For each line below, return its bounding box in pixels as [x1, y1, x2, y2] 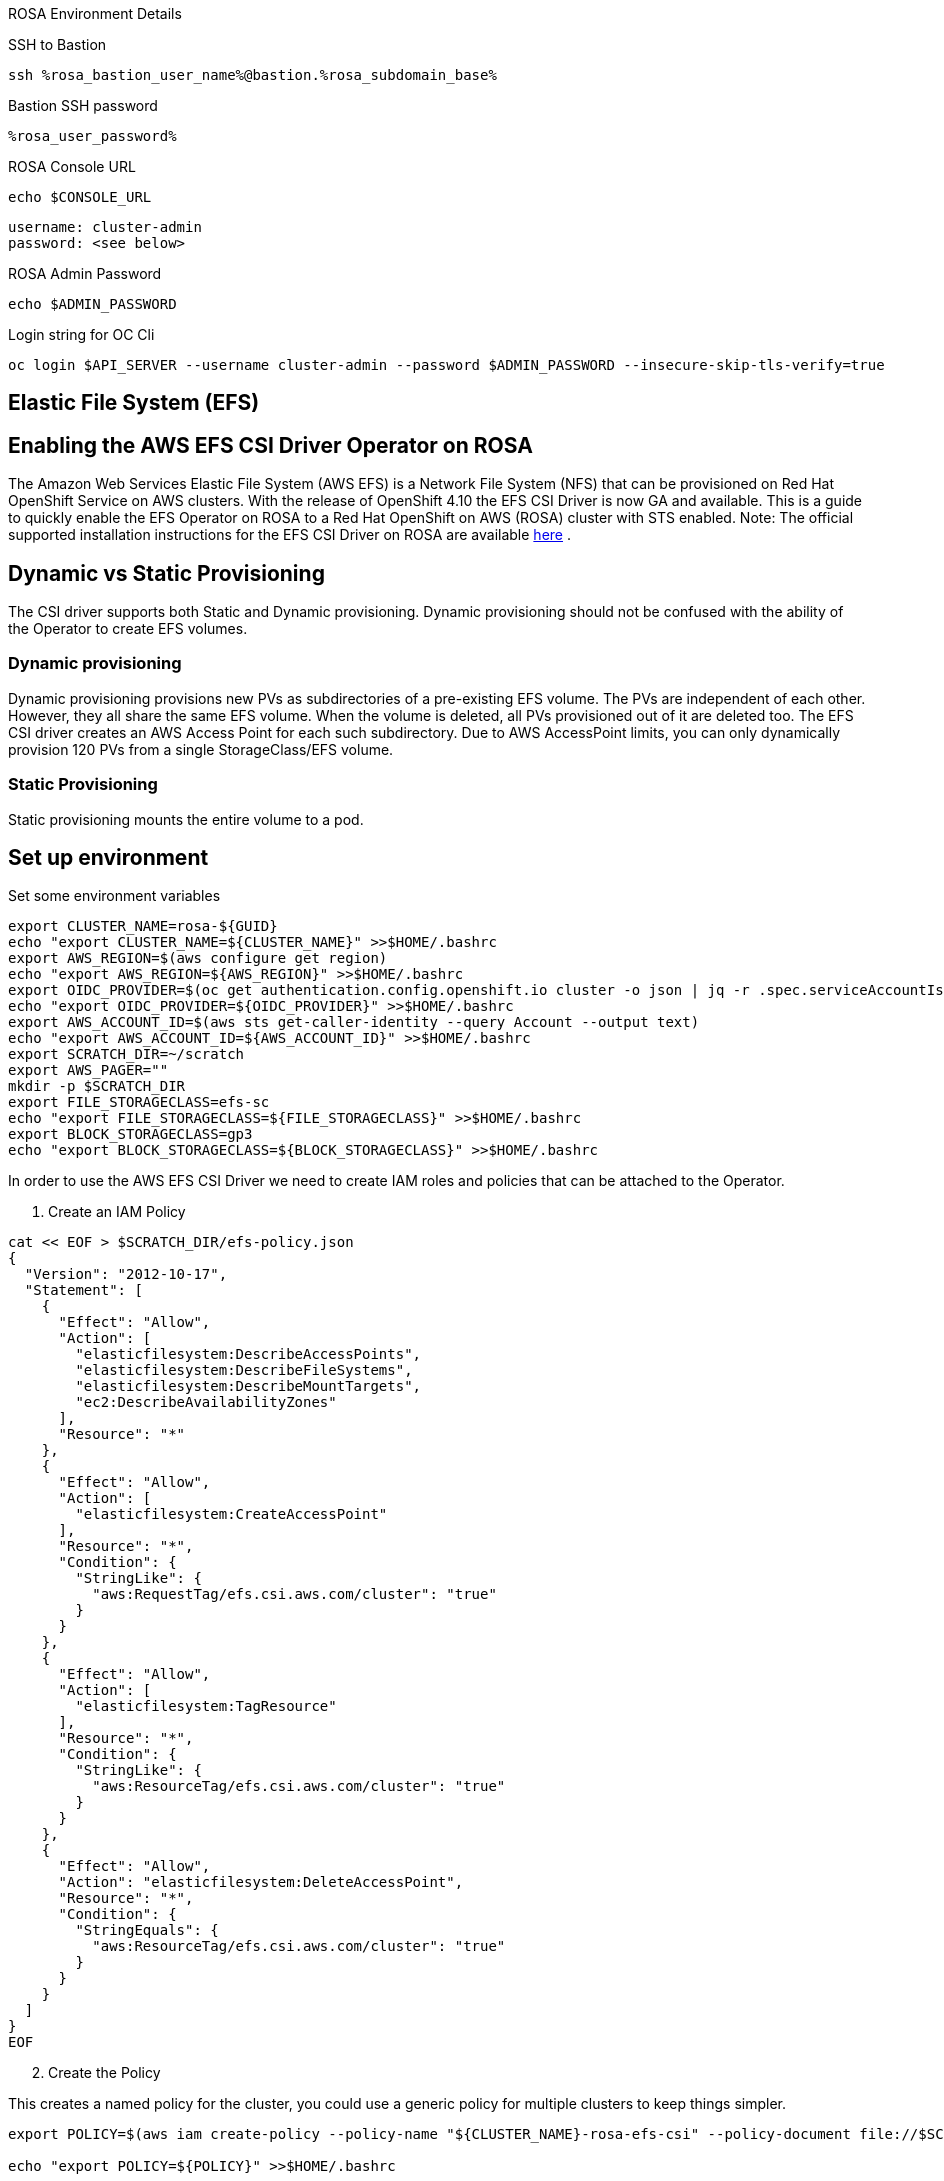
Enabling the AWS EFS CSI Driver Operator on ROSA [8, 432, 533, 458]
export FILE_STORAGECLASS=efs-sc [8, 1094, 270, 1111]
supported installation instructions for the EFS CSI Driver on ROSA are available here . [8, 526, 571, 544]
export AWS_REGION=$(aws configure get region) [8, 950, 388, 967]
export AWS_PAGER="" [8, 1062, 169, 1079]
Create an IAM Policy [48, 1203, 186, 1221]
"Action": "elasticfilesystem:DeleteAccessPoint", [58, 1874, 464, 1891]
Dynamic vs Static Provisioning [8, 560, 325, 586]
